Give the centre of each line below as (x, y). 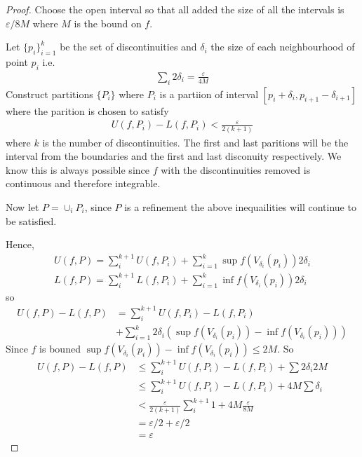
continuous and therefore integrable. (83, 183)
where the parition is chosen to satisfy (87, 110)
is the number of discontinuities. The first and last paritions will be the (195, 142)
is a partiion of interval (209, 94)
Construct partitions (49, 94)
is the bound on (108, 23)
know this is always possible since (78, 169)
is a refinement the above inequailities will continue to (240, 206)
